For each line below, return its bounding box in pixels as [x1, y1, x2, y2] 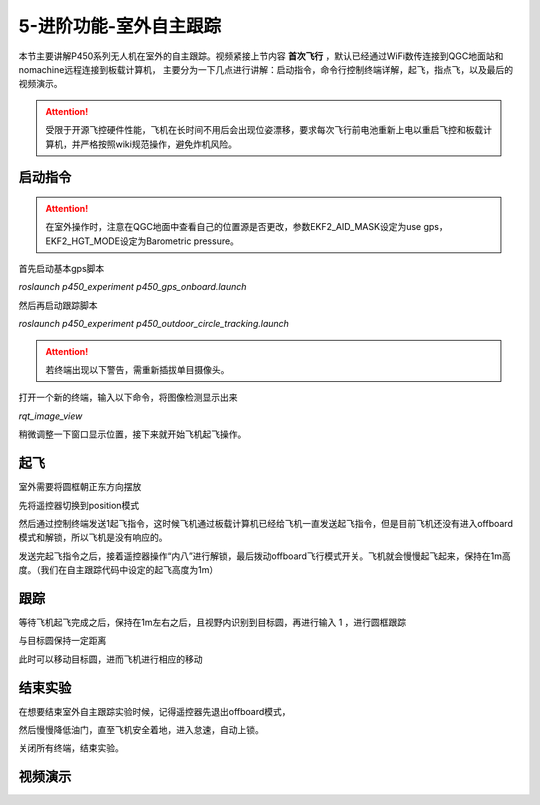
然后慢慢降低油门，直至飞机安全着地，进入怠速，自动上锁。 [18, 724, 264, 736]
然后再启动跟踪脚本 [18, 299, 98, 311]
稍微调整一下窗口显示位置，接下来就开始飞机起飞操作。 [18, 428, 247, 440]
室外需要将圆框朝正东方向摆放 [18, 481, 142, 493]
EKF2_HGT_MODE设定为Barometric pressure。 [45, 235, 240, 247]
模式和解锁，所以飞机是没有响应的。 [18, 531, 168, 544]
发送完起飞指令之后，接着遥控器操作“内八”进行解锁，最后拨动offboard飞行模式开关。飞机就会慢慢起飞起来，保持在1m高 [18, 550, 512, 562]
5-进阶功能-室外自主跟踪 [18, 15, 222, 37]
